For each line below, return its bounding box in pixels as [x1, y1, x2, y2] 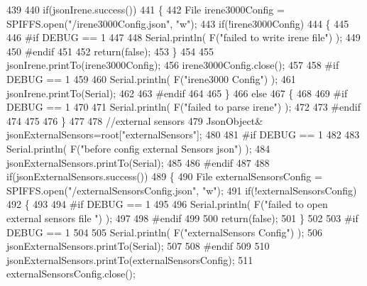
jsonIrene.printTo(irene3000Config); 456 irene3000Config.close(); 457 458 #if [6, 57, 339, 72]
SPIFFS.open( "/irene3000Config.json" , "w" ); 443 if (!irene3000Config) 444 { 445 [6, 16, 349, 31]
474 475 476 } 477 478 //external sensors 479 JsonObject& [6, 113, 263, 128]
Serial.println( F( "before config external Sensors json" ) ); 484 [6, 141, 270, 155]
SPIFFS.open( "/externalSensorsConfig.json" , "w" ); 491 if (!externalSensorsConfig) [6, 182, 357, 197]
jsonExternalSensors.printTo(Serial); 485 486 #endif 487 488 [6, 155, 270, 170]
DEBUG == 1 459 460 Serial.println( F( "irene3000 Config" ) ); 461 [6, 71, 296, 86]
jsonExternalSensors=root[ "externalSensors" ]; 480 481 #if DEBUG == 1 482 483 [6, 127, 360, 142]
